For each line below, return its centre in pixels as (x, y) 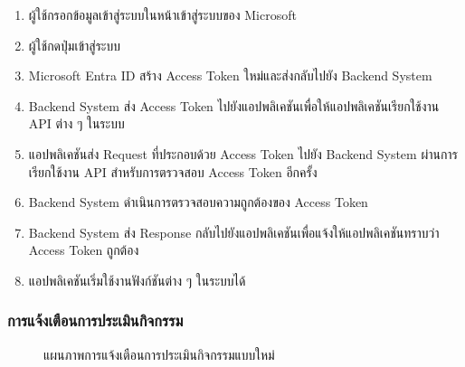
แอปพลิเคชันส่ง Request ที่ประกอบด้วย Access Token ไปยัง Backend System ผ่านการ (243, 153)
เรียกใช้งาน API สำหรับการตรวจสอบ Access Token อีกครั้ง (173, 171)
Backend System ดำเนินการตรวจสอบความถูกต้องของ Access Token (198, 202)
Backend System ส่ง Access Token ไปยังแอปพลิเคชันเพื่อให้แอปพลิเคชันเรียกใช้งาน (234, 105)
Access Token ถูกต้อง (84, 250)
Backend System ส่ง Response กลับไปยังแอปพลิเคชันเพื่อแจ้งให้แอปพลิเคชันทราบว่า (234, 232)
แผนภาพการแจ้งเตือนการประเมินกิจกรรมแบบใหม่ (159, 354)
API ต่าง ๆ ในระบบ (76, 123)
